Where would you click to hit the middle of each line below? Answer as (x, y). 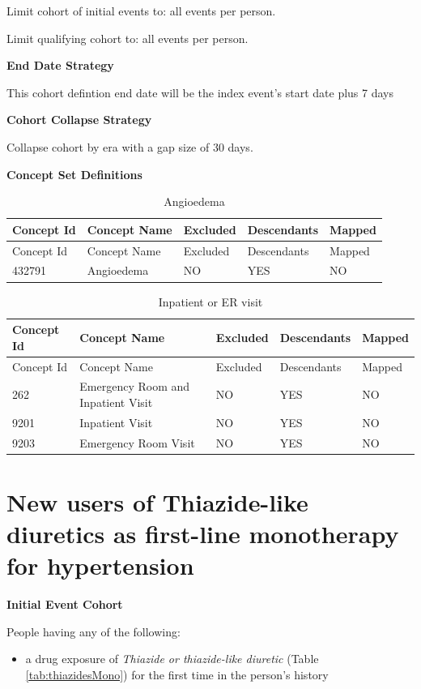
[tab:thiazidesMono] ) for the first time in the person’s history (177, 675)
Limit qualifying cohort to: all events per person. (128, 38)
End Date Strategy (60, 65)
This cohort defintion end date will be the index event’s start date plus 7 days (200, 92)
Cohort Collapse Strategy (79, 120)
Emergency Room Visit (137, 442)
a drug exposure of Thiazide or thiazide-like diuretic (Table (172, 659)
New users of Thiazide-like (157, 501)
